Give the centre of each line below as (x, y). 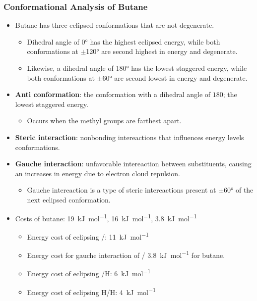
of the (244, 190)
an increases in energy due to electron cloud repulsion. (97, 173)
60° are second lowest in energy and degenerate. (175, 77)
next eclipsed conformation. (69, 199)
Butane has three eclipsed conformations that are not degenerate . (115, 25)
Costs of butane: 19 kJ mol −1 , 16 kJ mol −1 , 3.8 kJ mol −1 (106, 217)
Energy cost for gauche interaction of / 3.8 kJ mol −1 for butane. (126, 254)
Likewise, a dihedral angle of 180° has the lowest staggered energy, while (137, 68)
